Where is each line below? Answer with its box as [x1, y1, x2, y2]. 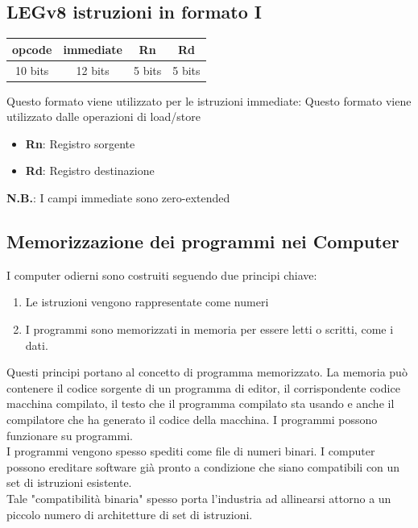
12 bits [76, 61, 110, 78]
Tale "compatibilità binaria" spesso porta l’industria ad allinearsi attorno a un [6, 489, 391, 506]
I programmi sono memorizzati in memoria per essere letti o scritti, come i [25, 321, 394, 337]
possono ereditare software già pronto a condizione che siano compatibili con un [6, 458, 400, 475]
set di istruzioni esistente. [6, 474, 132, 491]
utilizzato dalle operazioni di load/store [6, 108, 201, 125]
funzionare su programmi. [6, 426, 133, 443]
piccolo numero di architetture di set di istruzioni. [6, 505, 253, 522]
